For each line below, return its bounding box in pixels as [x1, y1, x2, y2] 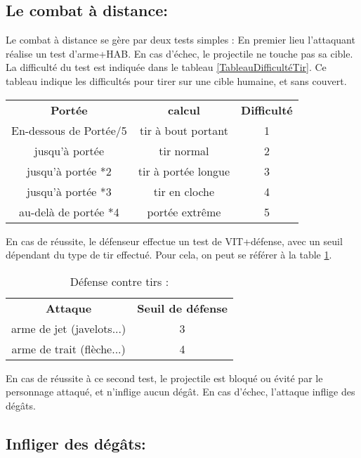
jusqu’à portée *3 [27, 183, 112, 199]
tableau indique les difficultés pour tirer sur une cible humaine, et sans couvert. [6, 73, 347, 88]
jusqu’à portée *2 [27, 162, 112, 179]
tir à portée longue [138, 162, 230, 179]
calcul [168, 101, 200, 118]
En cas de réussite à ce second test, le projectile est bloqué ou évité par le [6, 370, 323, 385]
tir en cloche [153, 183, 215, 199]
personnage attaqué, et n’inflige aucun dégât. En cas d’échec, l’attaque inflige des [6, 384, 355, 399]
